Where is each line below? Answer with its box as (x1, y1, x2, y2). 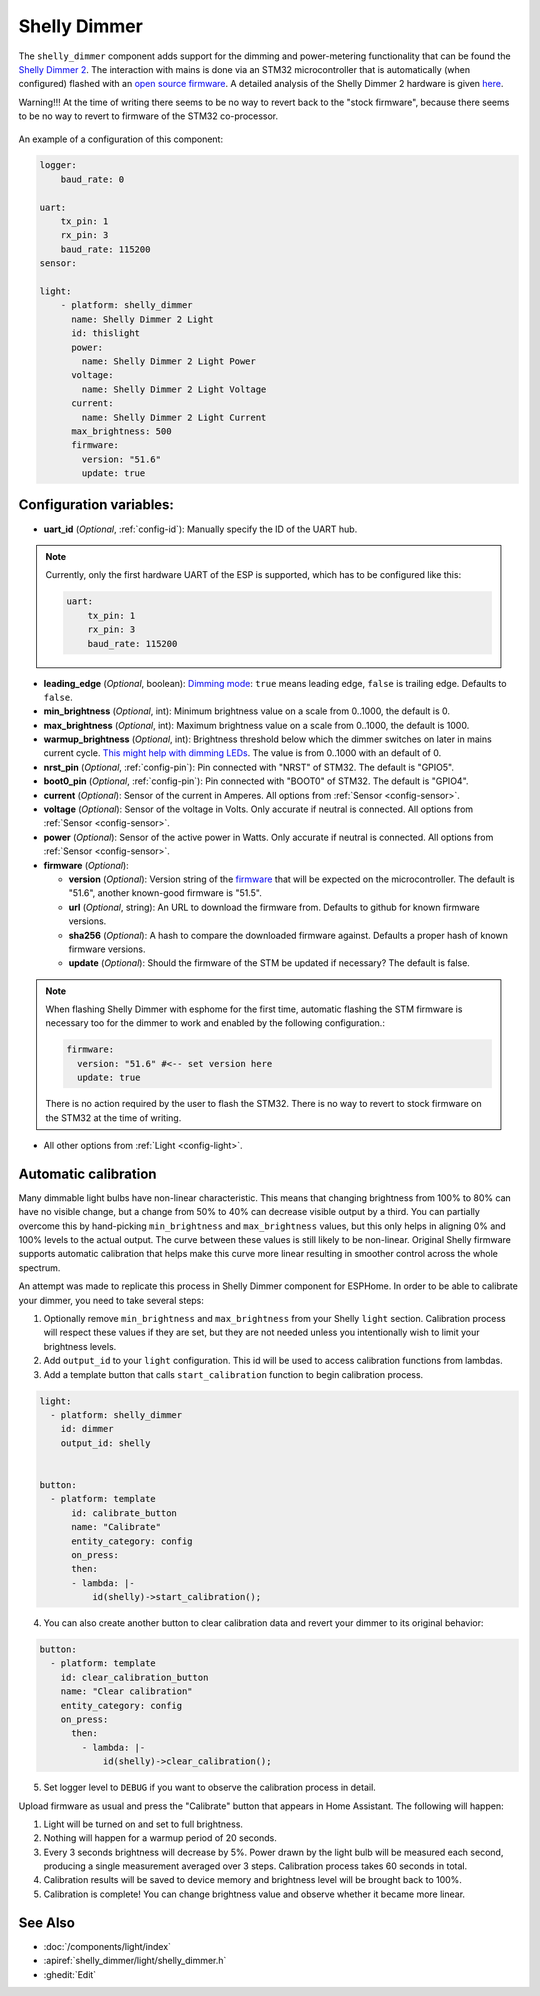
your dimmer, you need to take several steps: (18, 1294, 205, 1306)
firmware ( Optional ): (43, 859, 129, 871)
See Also (18, 1914, 75, 1931)
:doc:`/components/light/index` (43, 1940, 172, 1952)
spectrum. (18, 1261, 61, 1274)
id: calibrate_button (71, 1507, 177, 1519)
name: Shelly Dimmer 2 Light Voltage (81, 383, 267, 395)
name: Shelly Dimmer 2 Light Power (81, 355, 257, 367)
